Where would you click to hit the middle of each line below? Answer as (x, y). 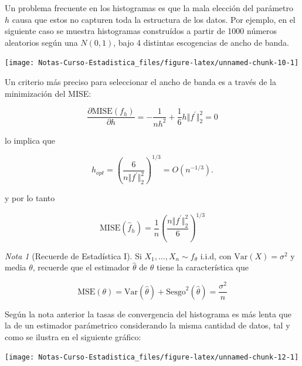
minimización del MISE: (48, 93)
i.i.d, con (216, 255)
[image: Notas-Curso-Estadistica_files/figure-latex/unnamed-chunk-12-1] (152, 357)
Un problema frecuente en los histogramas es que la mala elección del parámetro (149, 8)
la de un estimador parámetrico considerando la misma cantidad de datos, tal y (147, 325)
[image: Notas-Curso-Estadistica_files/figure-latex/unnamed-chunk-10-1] (152, 63)
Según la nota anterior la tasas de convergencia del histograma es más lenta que (148, 314)
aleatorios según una (41, 42)
